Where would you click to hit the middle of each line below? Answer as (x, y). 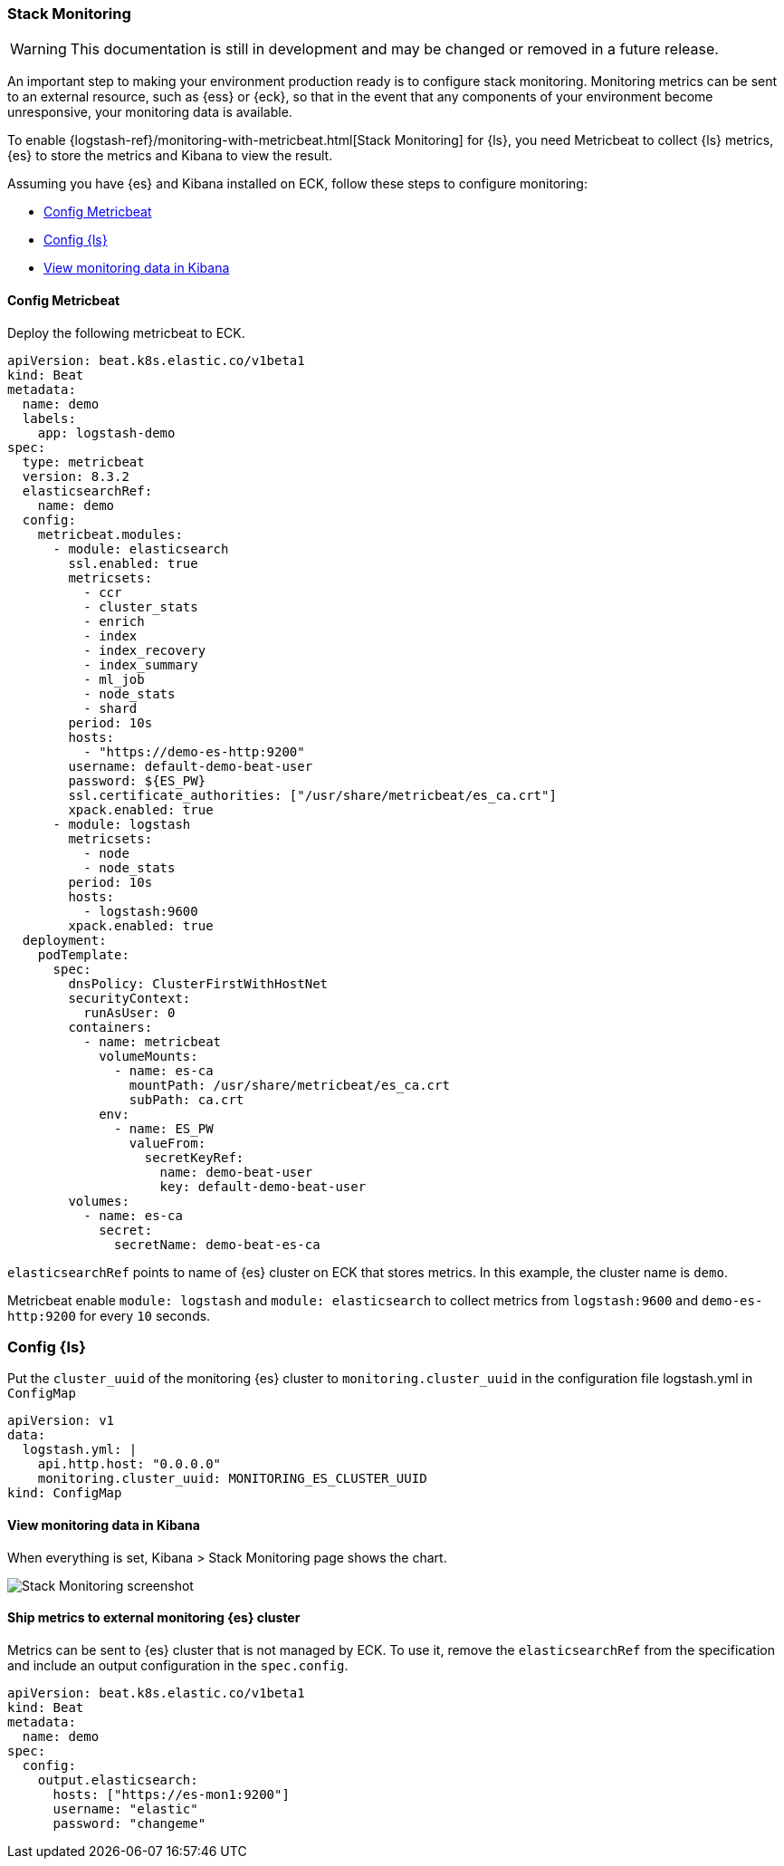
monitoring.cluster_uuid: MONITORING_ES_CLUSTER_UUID (232, 1479)
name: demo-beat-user (236, 1172)
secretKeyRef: (194, 1157)
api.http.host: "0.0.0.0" (129, 1464)
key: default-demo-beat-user (263, 1186)
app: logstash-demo (106, 433)
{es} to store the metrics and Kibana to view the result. (170, 156)
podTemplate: (83, 954)
